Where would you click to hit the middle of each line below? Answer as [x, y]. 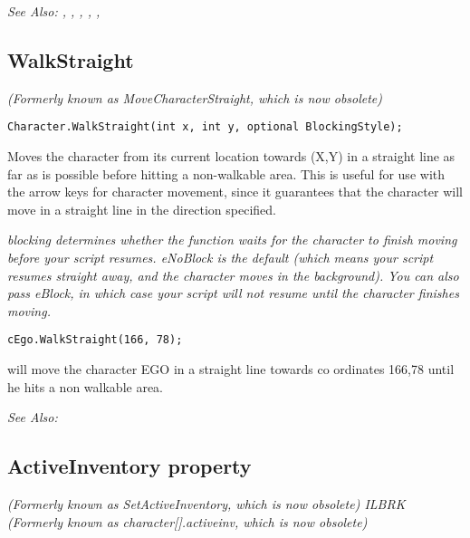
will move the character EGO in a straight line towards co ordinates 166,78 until [231, 369]
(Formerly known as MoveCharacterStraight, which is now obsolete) [195, 97]
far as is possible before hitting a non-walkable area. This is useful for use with [226, 173]
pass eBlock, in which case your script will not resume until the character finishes [233, 293]
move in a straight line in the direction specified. [142, 209]
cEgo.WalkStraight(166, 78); [95, 340]
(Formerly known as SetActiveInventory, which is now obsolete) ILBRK [206, 504]
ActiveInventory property [129, 466]
